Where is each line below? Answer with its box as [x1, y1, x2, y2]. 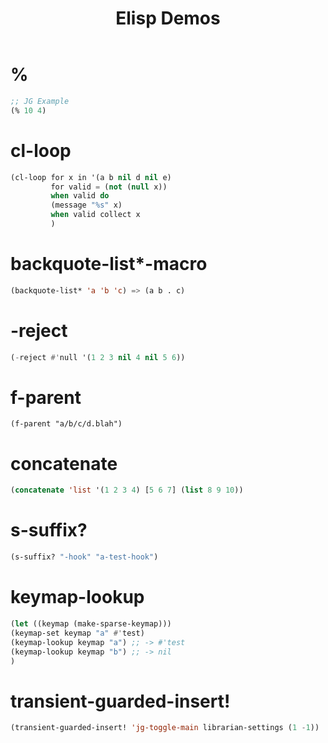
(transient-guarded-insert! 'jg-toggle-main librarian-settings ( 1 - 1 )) [10, 723, 320, 733]
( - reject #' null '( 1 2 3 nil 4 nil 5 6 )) [10, 352, 186, 362]
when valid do [50, 191, 110, 201]
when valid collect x [50, 210, 141, 220]
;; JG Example [10, 96, 70, 106]
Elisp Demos [115, 7, 221, 30]
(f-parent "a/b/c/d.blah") [10, 419, 123, 429]
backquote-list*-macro [10, 253, 208, 276]
